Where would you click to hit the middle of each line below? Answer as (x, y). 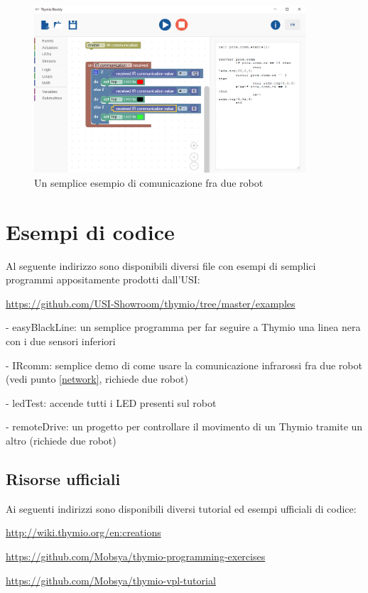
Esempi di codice (90, 231)
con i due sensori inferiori (61, 341)
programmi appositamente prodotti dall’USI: (103, 279)
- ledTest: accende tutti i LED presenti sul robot (111, 402)
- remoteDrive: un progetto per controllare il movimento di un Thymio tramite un (184, 426)
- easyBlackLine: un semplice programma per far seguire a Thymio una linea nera (183, 327)
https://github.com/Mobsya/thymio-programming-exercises (136, 556)
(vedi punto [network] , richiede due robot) (97, 379)
